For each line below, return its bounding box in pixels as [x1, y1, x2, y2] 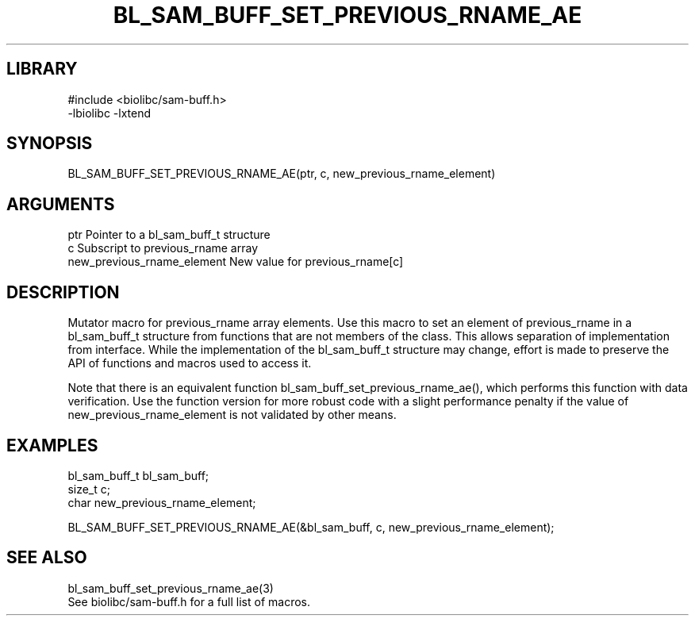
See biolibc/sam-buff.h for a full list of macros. [67, 594, 310, 609]
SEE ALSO [6, 547, 87, 568]
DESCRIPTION [6, 282, 120, 302]
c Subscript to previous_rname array [67, 241, 259, 255]
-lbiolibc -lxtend [67, 106, 152, 120]
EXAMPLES [6, 435, 98, 455]
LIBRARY [6, 59, 78, 79]
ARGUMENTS [6, 194, 115, 214]
